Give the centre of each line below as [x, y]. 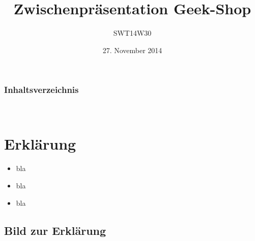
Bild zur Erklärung [55, 230]
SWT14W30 [132, 33]
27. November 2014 [132, 50]
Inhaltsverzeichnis [41, 90]
